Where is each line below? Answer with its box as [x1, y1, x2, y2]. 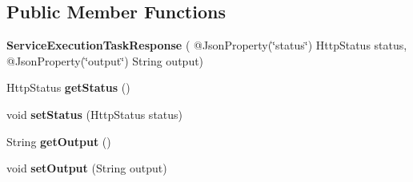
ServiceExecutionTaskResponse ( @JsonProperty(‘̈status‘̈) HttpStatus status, [6, 37, 407, 53]
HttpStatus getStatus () [6, 79, 130, 96]
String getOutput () [6, 133, 111, 149]
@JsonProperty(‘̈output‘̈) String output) [6, 52, 204, 69]
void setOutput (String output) [6, 160, 167, 176]
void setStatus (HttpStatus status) [6, 105, 183, 122]
